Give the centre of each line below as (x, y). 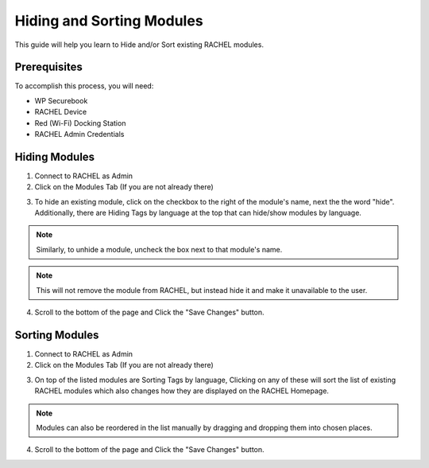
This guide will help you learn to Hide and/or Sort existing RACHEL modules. (139, 45)
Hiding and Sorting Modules (109, 21)
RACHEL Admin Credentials (79, 135)
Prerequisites (48, 67)
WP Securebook (61, 100)
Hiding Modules (55, 156)
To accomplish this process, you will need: (84, 86)
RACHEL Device (61, 112)
